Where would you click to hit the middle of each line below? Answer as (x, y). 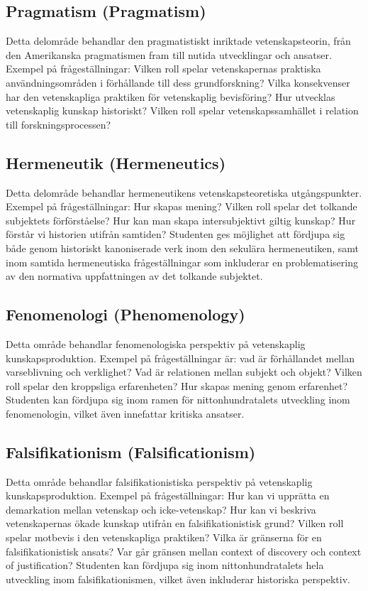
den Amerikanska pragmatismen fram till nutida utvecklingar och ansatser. (169, 54)
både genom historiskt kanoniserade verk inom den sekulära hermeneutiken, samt (182, 248)
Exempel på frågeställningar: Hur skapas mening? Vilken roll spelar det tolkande (182, 206)
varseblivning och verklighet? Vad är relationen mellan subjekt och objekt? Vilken (184, 372)
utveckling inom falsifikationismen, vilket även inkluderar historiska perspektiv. (178, 579)
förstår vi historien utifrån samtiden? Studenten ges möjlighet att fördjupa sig (175, 234)
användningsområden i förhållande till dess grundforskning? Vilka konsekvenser (178, 82)
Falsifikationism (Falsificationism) (131, 451)
